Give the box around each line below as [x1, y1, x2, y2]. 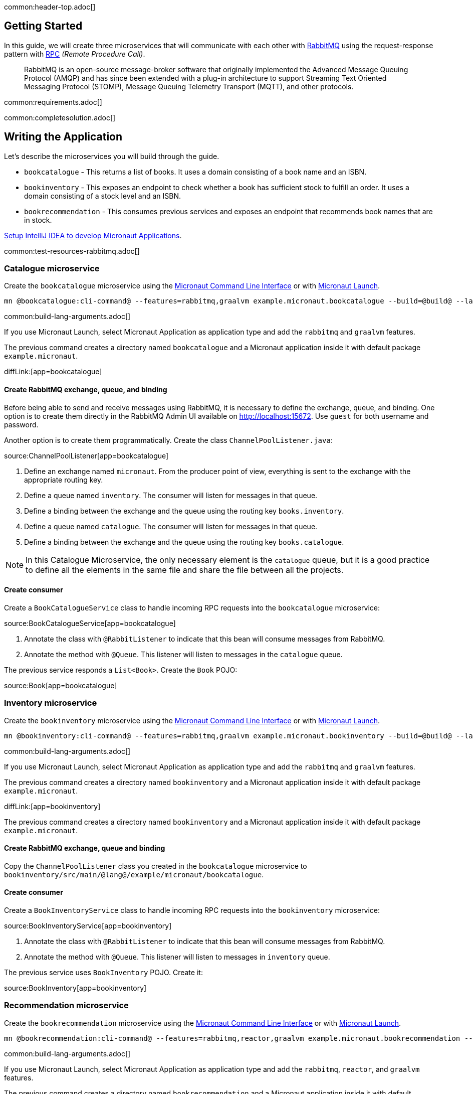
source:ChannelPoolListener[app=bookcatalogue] [4, 451, 169, 460]
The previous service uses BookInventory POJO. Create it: [4, 968, 203, 977]
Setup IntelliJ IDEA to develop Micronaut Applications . [4, 231, 182, 240]
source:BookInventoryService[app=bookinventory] [4, 921, 172, 930]
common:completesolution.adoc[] [4, 113, 116, 122]
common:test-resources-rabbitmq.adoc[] [4, 246, 140, 255]
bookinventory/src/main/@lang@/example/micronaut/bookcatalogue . [4, 870, 264, 879]
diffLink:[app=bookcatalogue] [4, 367, 102, 376]
